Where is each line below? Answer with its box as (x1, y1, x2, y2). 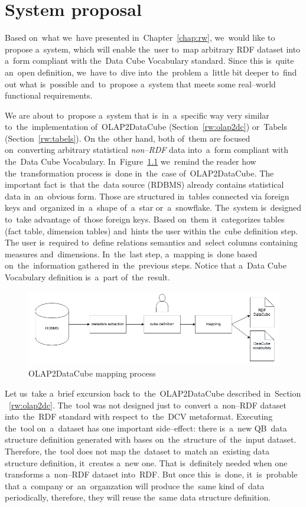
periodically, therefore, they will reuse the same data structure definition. (5, 491, 271, 503)
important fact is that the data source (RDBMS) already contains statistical (5, 178, 284, 191)
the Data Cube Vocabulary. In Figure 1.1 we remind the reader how (5, 155, 256, 168)
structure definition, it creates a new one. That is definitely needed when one (5, 456, 288, 469)
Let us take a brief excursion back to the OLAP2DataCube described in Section (5, 387, 301, 399)
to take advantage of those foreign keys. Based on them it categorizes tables (5, 213, 285, 225)
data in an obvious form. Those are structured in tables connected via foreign (5, 189, 289, 202)
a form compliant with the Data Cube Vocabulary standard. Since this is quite (5, 54, 294, 67)
